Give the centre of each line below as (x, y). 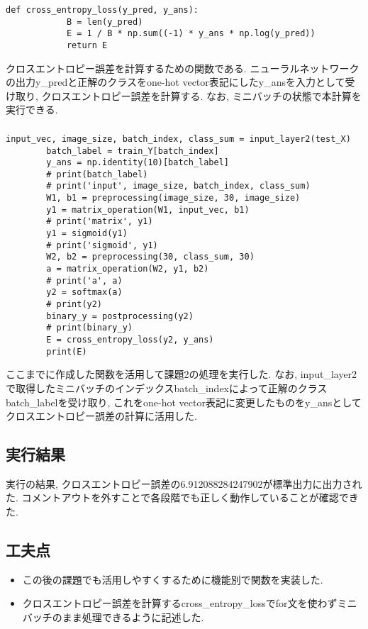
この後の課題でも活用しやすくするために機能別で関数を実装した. (173, 579)
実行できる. (32, 110)
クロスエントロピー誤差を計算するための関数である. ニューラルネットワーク (183, 68)
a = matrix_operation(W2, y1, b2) (128, 269)
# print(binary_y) (89, 328)
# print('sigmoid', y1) (102, 245)
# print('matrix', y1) (100, 222)
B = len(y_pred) (105, 22)
